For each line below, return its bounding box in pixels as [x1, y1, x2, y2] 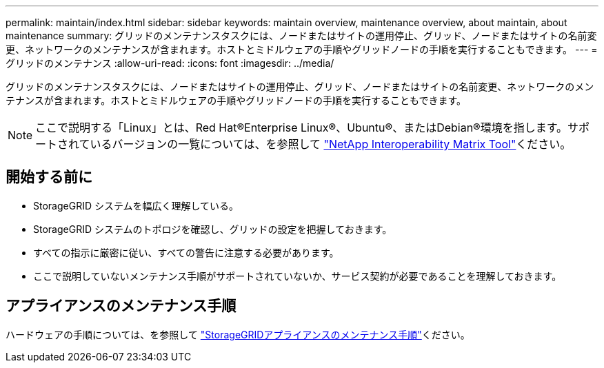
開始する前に [6, 168, 92, 186]
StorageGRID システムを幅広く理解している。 [33, 199, 239, 212]
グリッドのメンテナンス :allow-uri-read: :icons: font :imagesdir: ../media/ [6, 57, 334, 69]
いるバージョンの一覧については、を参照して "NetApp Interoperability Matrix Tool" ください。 [90, 137, 572, 151]
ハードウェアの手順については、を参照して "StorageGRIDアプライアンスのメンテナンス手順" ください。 [6, 328, 470, 340]
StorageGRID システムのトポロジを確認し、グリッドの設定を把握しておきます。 [33, 223, 392, 235]
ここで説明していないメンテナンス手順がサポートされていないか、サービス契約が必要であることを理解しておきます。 [33, 269, 562, 282]
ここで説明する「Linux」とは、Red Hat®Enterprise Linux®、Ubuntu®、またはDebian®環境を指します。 [35, 121, 568, 134]
